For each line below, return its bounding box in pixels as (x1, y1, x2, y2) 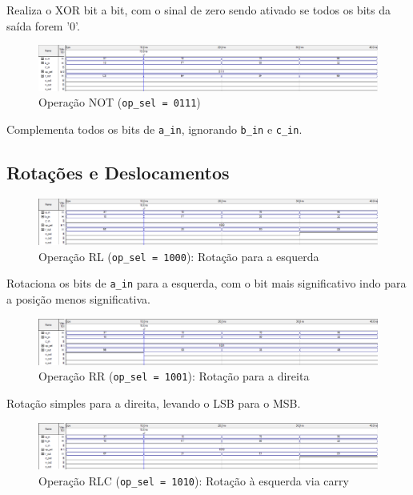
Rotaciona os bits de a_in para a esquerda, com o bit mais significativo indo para (6, 275, 407, 292)
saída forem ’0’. (6, 17, 80, 34)
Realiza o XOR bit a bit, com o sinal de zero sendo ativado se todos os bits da (6, 2, 391, 18)
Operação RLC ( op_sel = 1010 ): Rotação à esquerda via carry (38, 472, 349, 489)
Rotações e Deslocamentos (6, 160, 230, 185)
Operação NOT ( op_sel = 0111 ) (38, 94, 201, 111)
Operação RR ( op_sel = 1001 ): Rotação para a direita (38, 368, 310, 384)
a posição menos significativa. (6, 291, 150, 308)
